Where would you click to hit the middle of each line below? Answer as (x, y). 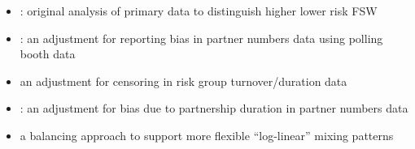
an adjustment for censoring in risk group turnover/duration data (183, 81)
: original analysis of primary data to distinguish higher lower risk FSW (199, 11)
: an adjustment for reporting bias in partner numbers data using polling (201, 38)
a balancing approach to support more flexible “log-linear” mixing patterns (207, 135)
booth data (48, 54)
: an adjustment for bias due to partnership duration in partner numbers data (214, 108)
